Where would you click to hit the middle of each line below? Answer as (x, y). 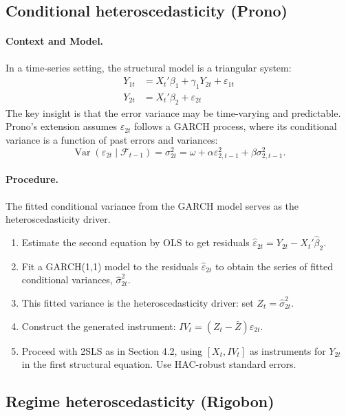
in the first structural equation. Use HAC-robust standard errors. (159, 364)
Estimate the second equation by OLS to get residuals (136, 242)
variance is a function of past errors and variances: (112, 140)
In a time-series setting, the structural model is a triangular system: (149, 67)
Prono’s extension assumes (61, 126)
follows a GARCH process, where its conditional (236, 126)
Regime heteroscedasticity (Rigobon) (140, 401)
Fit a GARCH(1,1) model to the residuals (110, 266)
